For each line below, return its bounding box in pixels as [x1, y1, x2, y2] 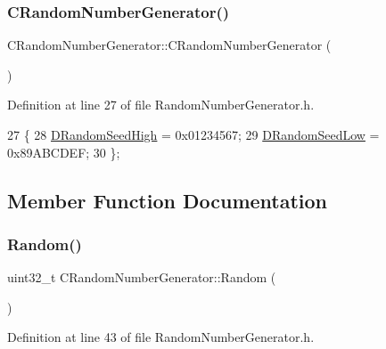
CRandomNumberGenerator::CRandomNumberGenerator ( [7, 36, 332, 54]
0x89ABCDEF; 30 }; [7, 142, 120, 161]
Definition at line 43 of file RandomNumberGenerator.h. [7, 328, 315, 346]
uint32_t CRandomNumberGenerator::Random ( [7, 268, 276, 287]
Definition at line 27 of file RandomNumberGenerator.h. [7, 95, 315, 114]
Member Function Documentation [7, 186, 328, 214]
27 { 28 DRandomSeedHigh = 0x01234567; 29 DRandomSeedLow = [7, 126, 380, 143]
